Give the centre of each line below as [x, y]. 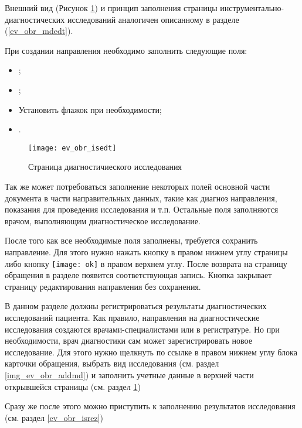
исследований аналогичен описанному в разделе [153, 19]
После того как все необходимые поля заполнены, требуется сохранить [131, 240]
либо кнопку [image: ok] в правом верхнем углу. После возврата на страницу [146, 263]
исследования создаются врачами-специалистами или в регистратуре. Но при [142, 329]
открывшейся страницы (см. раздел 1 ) [73, 386]
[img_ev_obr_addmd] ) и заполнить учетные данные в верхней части [129, 374]
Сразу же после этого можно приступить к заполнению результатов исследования [150, 406]
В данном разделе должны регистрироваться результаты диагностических [136, 306]
